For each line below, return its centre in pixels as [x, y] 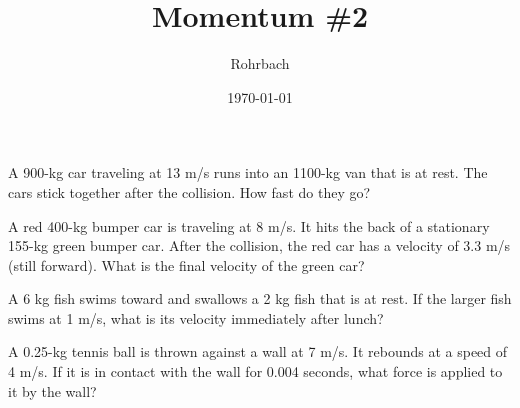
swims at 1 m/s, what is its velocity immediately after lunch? [196, 317]
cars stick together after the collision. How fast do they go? [189, 191]
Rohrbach [260, 63]
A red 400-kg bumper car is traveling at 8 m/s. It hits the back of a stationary [249, 225]
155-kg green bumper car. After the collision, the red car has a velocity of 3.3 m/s [259, 245]
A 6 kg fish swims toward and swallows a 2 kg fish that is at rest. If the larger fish [260, 298]
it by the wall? [52, 390]
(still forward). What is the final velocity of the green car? [186, 264]
